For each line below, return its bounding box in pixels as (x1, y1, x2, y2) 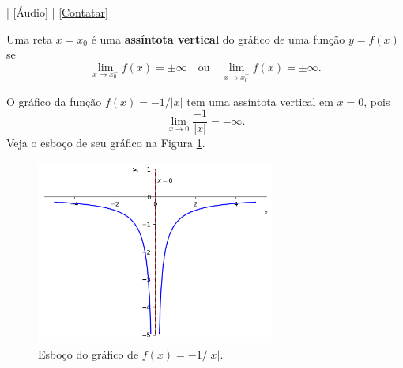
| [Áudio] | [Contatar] (6, 4, 108, 20)
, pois (363, 93, 390, 109)
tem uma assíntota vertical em (186, 93, 333, 109)
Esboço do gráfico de (38, 345, 139, 362)
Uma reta (6, 30, 52, 47)
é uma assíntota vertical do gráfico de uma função (91, 30, 345, 47)
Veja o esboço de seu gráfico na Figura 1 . (6, 135, 205, 151)
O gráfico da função (6, 93, 102, 109)
